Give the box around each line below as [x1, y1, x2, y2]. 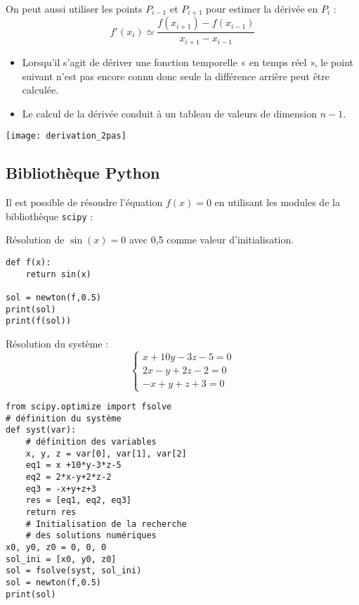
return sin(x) [25, 269, 91, 279]
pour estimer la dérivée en [206, 1, 318, 15]
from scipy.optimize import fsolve [6, 402, 172, 412]
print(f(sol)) [6, 316, 72, 326]
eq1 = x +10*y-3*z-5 [25, 460, 122, 471]
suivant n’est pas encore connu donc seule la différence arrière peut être [22, 68, 330, 83]
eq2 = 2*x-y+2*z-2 [25, 472, 112, 483]
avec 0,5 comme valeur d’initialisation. [129, 232, 294, 247]
